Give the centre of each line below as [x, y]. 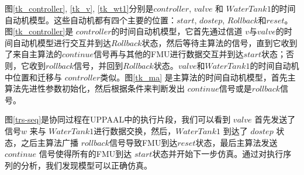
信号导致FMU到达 [143, 142]
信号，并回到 [99, 65]
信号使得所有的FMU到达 [85, 154]
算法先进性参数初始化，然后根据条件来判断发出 [95, 88]
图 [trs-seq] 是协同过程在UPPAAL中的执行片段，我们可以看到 [118, 119]
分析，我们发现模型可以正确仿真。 [86, 165]
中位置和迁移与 [33, 77]
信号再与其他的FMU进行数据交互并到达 [169, 54]
